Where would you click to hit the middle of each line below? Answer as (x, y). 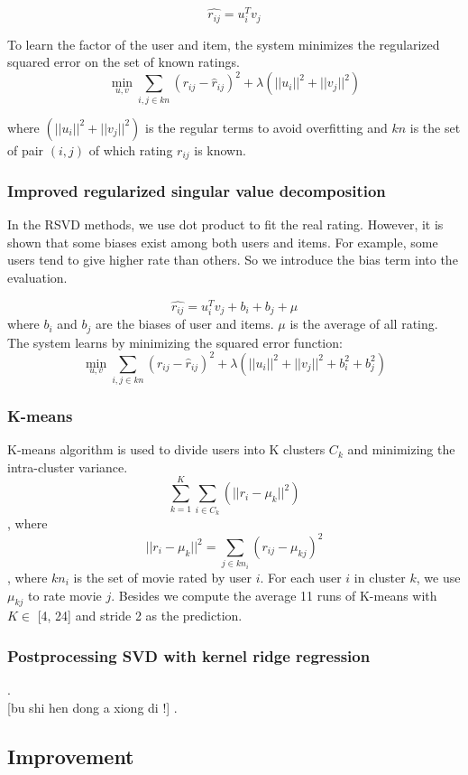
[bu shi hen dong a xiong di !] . (92, 707)
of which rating (131, 149)
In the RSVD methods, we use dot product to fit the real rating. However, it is (225, 224)
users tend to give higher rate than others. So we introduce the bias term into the (233, 260)
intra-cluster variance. (68, 467)
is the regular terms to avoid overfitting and (266, 127)
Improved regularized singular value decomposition (197, 190)
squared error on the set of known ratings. (124, 62)
